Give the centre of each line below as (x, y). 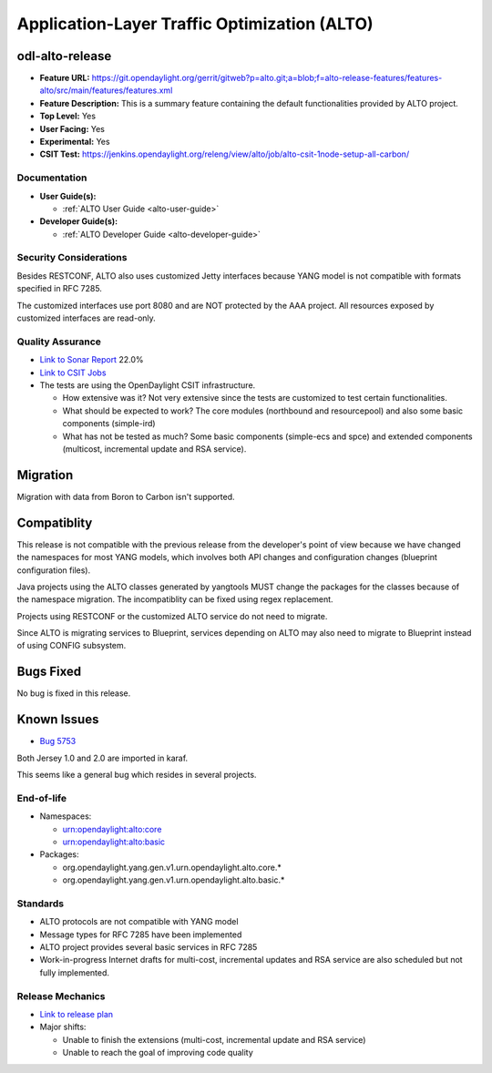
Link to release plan (77, 1014)
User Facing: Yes (72, 128)
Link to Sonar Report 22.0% (92, 360)
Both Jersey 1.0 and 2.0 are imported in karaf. (102, 758)
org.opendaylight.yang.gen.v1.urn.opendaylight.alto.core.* (172, 867)
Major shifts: (63, 1027)
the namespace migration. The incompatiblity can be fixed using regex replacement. (175, 599)
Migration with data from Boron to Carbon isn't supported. (126, 496)
